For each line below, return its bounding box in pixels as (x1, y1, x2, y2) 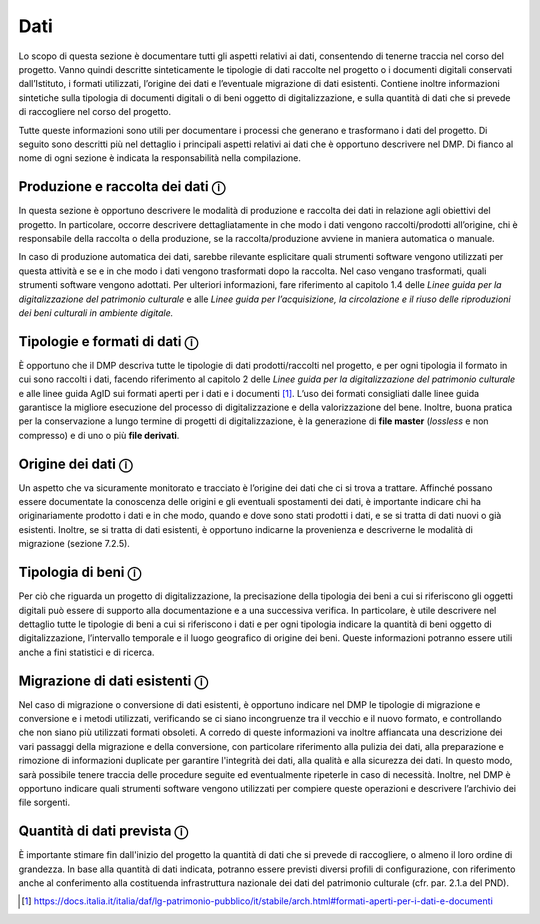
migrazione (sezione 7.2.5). (18, 538, 130, 550)
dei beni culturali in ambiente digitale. (18, 306, 174, 319)
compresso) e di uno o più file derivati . (18, 429, 180, 441)
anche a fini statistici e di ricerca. (18, 646, 155, 658)
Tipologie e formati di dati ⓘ (18, 333, 199, 350)
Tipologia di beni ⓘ (18, 564, 142, 581)
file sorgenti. (18, 796, 70, 809)
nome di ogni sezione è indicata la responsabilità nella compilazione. (18, 152, 302, 164)
